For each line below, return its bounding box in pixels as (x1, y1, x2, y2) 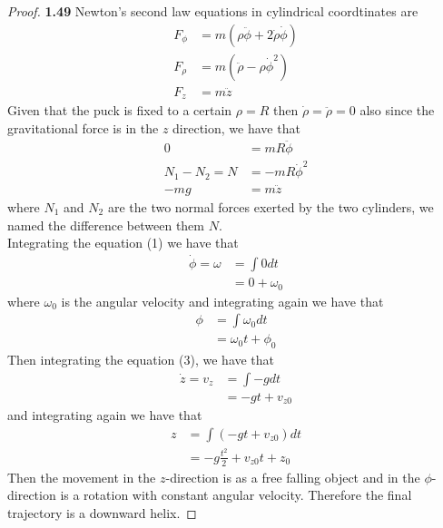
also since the (359, 101, 435, 120)
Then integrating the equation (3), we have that (7, 350, 275, 368)
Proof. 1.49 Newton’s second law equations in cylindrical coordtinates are (7, 2, 418, 20)
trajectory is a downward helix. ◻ (7, 503, 197, 522)
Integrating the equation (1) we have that (7, 233, 239, 252)
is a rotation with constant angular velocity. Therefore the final (60, 485, 412, 504)
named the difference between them (7, 215, 204, 234)
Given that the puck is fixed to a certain (7, 101, 232, 120)
